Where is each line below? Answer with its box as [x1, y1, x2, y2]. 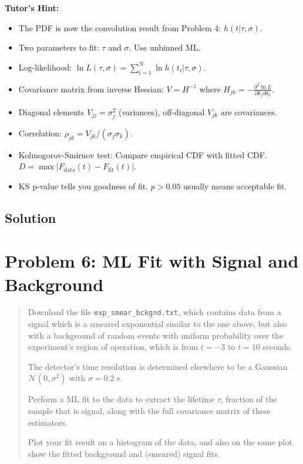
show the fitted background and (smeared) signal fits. [28, 447, 220, 459]
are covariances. [220, 105, 277, 118]
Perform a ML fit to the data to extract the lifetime [28, 393, 215, 405]
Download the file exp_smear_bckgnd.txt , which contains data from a [28, 306, 281, 318]
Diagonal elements [18, 105, 85, 118]
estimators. [28, 416, 68, 428]
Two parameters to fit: [18, 41, 99, 54]
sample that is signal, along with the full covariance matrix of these [28, 405, 271, 417]
